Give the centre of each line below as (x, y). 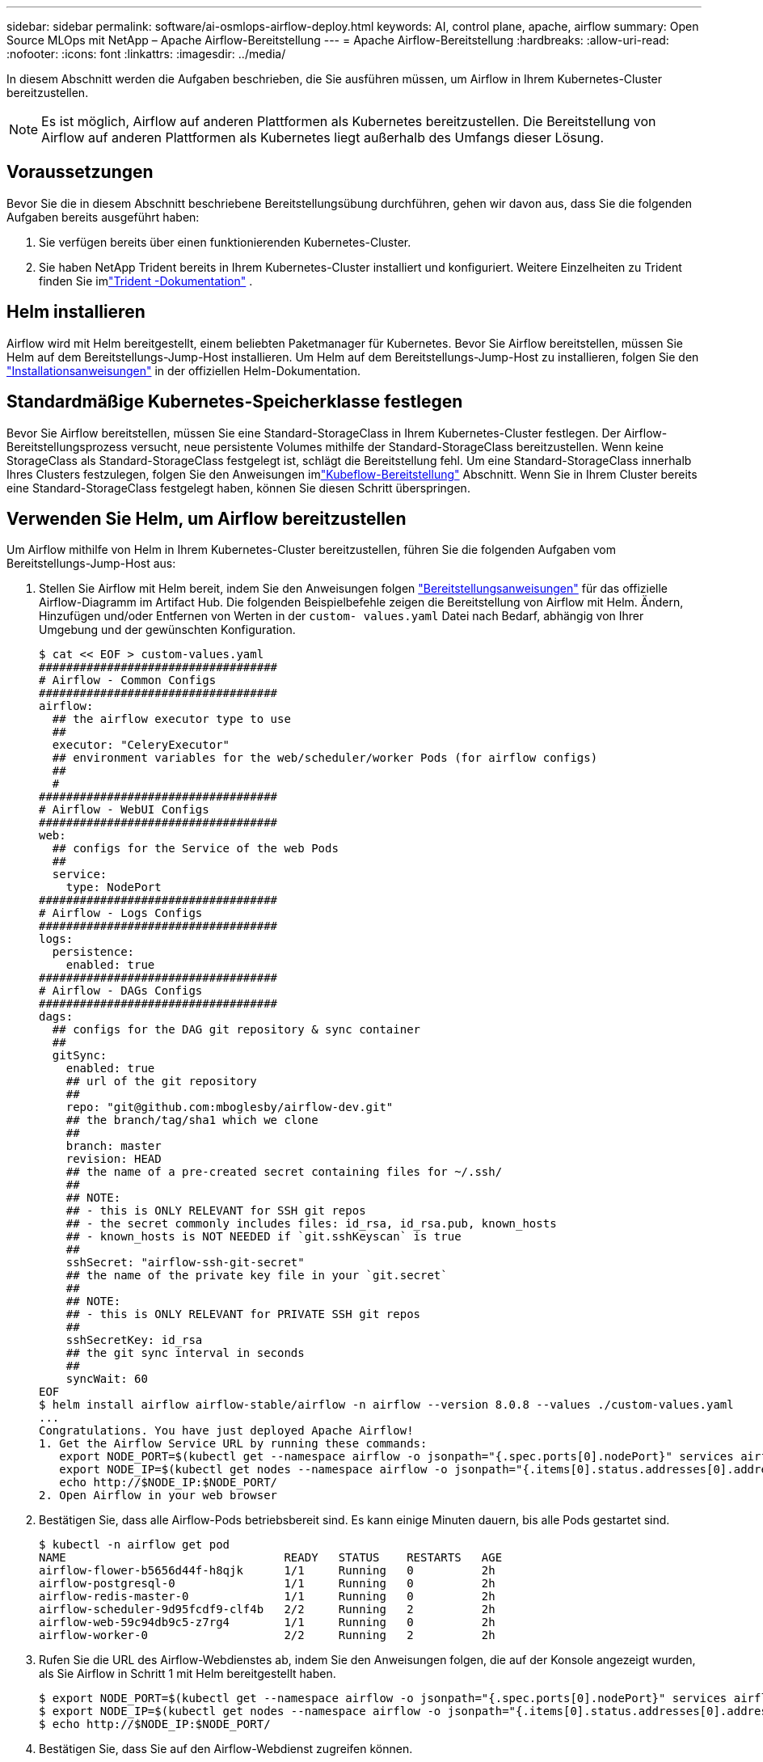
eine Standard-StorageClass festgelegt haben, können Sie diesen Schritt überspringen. (238, 488)
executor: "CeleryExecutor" (141, 745)
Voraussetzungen (80, 172)
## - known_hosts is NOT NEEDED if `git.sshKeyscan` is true (263, 1237)
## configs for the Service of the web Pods (195, 849)
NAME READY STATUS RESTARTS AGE (271, 1558)
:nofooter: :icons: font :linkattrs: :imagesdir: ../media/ (146, 54)
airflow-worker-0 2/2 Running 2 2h (267, 1635)
